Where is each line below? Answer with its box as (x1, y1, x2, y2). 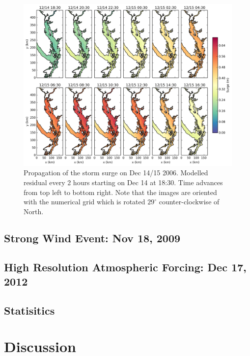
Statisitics (4, 302, 55, 318)
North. (24, 206, 44, 216)
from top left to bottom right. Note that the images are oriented (24, 187, 217, 197)
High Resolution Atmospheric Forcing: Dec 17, (4, 259, 247, 274)
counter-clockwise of (159, 196, 220, 207)
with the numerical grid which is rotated (24, 196, 145, 207)
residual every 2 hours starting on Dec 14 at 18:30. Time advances (24, 177, 223, 187)
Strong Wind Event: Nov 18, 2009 (4, 230, 181, 245)
